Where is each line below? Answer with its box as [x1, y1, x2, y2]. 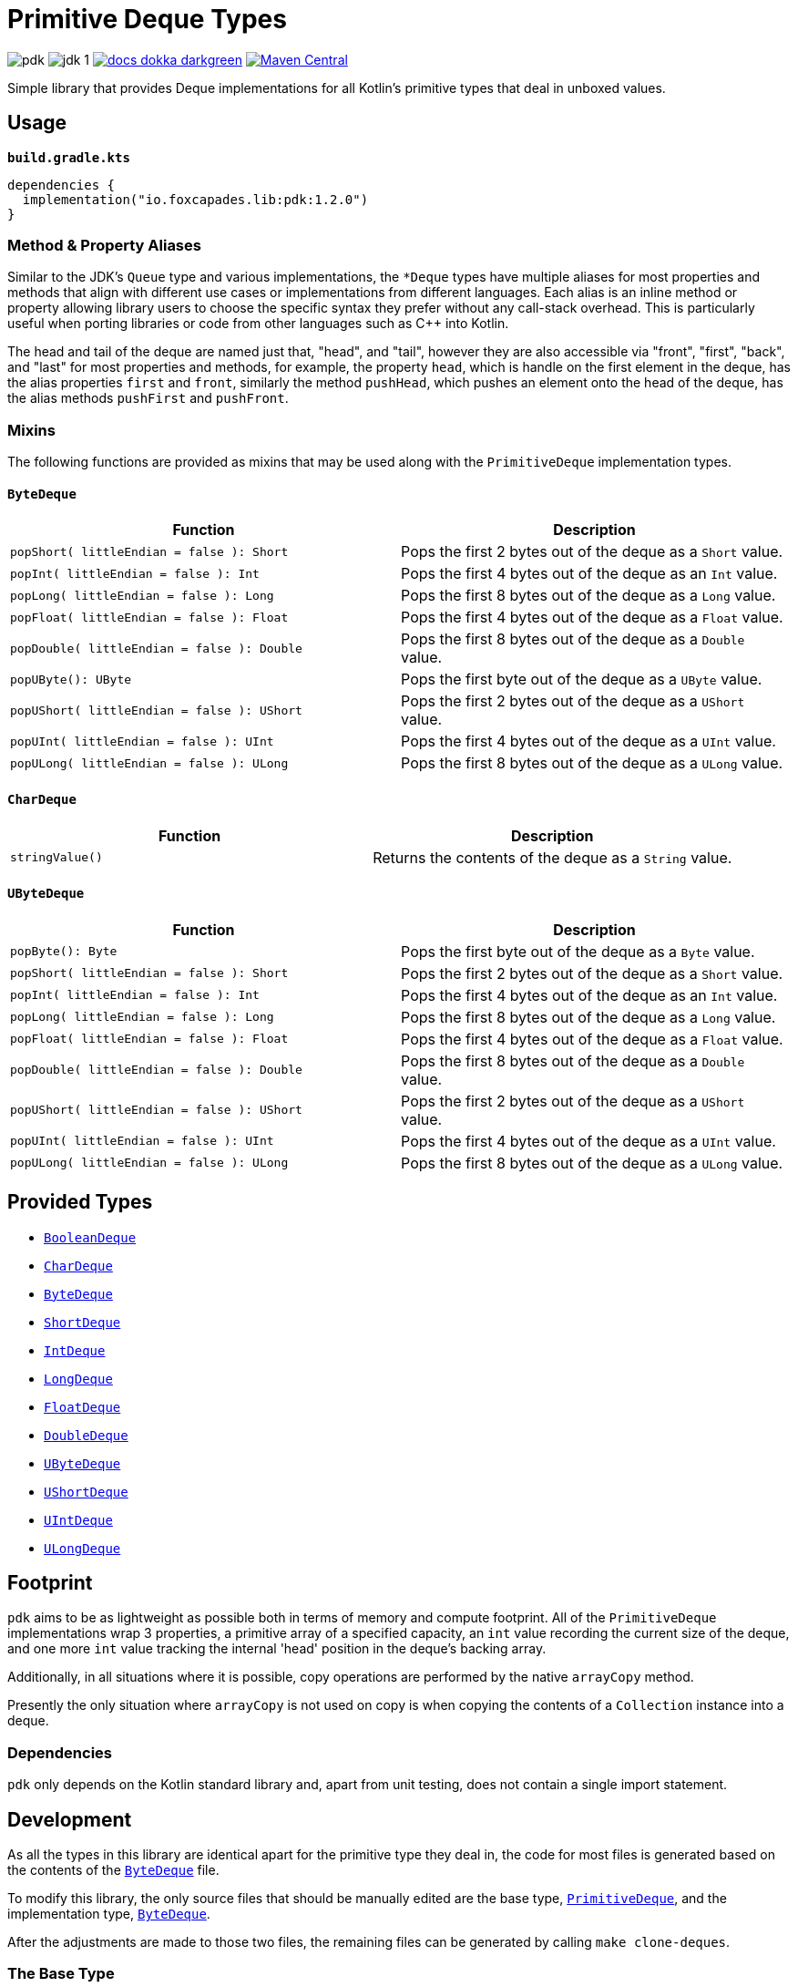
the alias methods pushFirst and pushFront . [7, 390, 289, 407]
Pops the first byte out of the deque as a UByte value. [401, 670, 762, 689]
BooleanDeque [44, 1230, 137, 1245]
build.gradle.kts [7, 149, 130, 165]
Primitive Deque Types [7, 4, 287, 35]
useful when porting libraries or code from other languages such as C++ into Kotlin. [7, 315, 509, 332]
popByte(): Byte [10, 944, 118, 959]
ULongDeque [44, 1540, 121, 1556]
